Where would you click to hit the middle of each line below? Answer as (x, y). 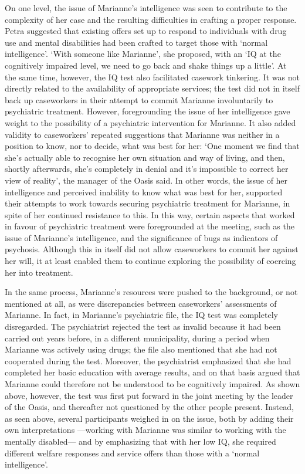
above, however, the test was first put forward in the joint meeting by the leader (149, 395)
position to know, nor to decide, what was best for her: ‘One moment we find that (152, 146)
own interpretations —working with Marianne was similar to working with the (145, 430)
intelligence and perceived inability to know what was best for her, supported (144, 192)
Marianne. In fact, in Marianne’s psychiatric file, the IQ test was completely (141, 315)
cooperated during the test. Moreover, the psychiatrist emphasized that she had (148, 360)
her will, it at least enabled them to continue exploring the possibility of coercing (150, 261)
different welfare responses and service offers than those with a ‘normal (132, 453)
